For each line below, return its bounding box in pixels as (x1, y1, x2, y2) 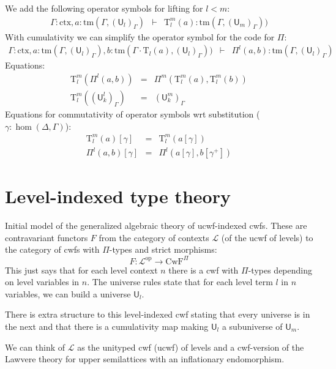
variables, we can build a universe (5, 287, 131, 300)
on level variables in (5, 275, 80, 288)
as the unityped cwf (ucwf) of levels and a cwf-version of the (77, 340, 304, 353)
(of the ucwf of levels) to (221, 231, 313, 244)
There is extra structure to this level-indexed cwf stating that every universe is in (5, 308, 310, 321)
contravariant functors (5, 231, 88, 244)
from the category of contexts (99, 231, 209, 244)
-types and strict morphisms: (109, 243, 217, 256)
